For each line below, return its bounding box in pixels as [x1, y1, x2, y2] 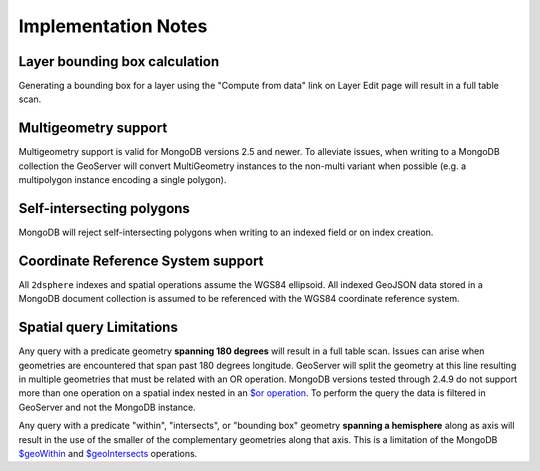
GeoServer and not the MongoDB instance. [18, 401, 196, 413]
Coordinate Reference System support [18, 252, 264, 269]
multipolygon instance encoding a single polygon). [18, 174, 227, 186]
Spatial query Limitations [18, 319, 179, 336]
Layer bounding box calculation [18, 53, 220, 70]
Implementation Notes [18, 15, 208, 37]
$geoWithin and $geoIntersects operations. [18, 447, 198, 459]
